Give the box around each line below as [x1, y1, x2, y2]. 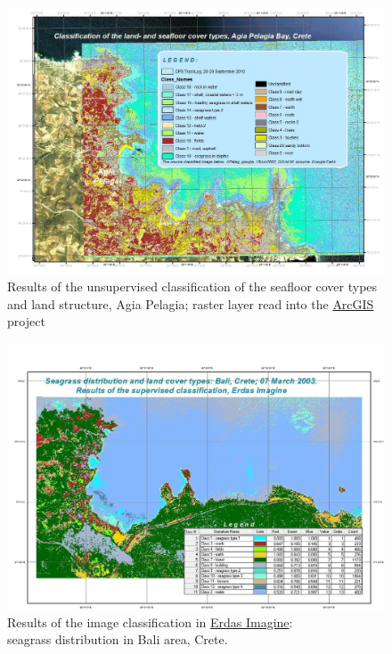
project [7, 312, 45, 331]
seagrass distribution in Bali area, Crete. [7, 630, 228, 649]
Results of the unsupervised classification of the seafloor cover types [7, 276, 378, 295]
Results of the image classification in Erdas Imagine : [7, 612, 293, 631]
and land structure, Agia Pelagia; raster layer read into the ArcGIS [7, 294, 374, 313]
